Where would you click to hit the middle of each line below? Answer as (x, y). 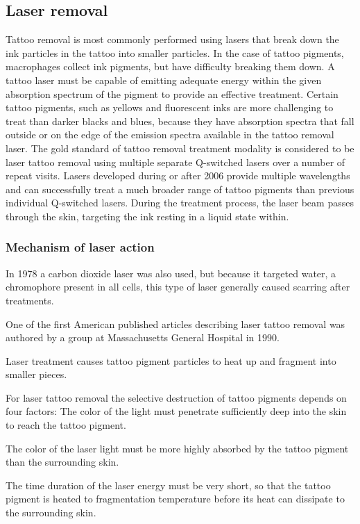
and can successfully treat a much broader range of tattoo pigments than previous (180, 189)
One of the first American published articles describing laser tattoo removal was (175, 324)
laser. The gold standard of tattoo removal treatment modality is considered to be (180, 148)
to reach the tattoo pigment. (66, 425)
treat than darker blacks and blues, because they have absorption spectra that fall (180, 121)
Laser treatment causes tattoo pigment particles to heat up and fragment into (171, 360)
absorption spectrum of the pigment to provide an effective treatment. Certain (172, 93)
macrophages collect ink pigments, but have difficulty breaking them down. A (170, 66)
